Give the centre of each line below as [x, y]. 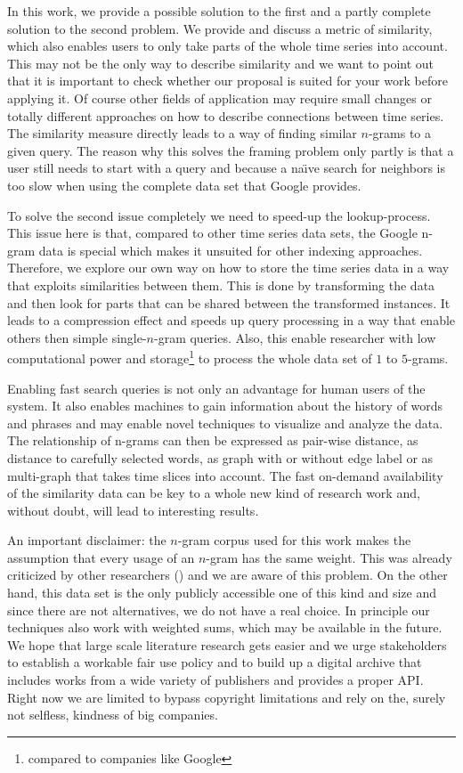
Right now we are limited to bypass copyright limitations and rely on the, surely [227, 697]
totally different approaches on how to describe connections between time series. [226, 115]
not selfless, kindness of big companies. [113, 715]
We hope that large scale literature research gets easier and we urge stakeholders [227, 644]
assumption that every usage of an [101, 557]
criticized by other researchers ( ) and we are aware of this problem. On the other [227, 575]
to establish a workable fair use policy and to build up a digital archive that [215, 662]
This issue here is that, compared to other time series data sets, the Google [212, 233]
